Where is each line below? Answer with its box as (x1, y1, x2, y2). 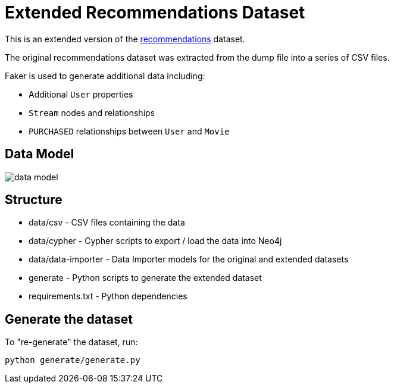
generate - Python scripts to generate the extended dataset (29, 273, 262, 283)
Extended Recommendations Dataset (5, 2, 305, 23)
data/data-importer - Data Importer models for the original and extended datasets (29, 254, 349, 265)
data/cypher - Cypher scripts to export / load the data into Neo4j (29, 236, 282, 246)
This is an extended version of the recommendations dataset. (5, 33, 245, 44)
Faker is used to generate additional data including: (5, 70, 205, 81)
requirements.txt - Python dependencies (29, 291, 187, 302)
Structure (5, 192, 62, 208)
